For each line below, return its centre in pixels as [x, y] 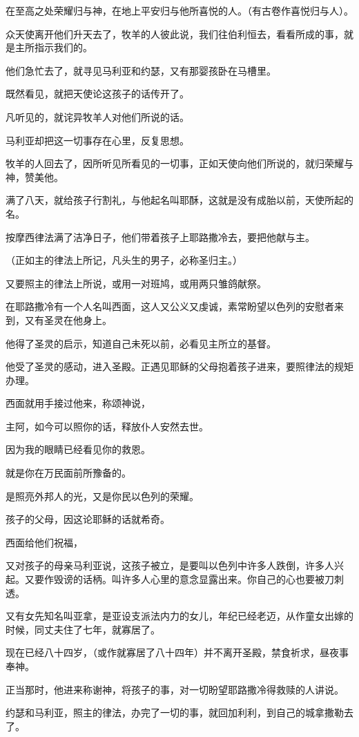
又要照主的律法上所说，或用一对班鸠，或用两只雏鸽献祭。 [136, 283]
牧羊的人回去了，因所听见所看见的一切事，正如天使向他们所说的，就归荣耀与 [179, 163]
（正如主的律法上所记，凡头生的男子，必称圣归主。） [124, 260]
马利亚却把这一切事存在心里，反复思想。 [97, 140]
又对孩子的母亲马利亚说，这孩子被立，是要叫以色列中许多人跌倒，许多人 [170, 565]
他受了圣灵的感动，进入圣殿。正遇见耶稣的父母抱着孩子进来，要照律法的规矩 [179, 366]
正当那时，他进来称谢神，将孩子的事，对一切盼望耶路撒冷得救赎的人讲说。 [175, 689]
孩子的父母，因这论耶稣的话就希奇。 [88, 519]
